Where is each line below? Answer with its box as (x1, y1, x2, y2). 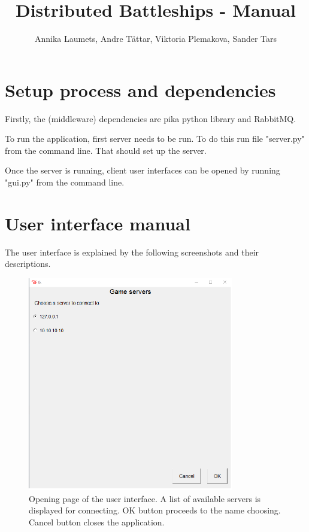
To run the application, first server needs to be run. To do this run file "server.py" (5, 132, 305, 145)
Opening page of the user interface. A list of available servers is (29, 492, 261, 504)
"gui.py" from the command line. (5, 176, 125, 189)
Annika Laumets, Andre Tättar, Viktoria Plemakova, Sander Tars (34, 32, 277, 45)
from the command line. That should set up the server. (5, 144, 207, 156)
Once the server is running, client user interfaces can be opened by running (5, 164, 280, 177)
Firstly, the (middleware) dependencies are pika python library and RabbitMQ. (5, 112, 296, 124)
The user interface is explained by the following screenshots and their (5, 245, 259, 258)
